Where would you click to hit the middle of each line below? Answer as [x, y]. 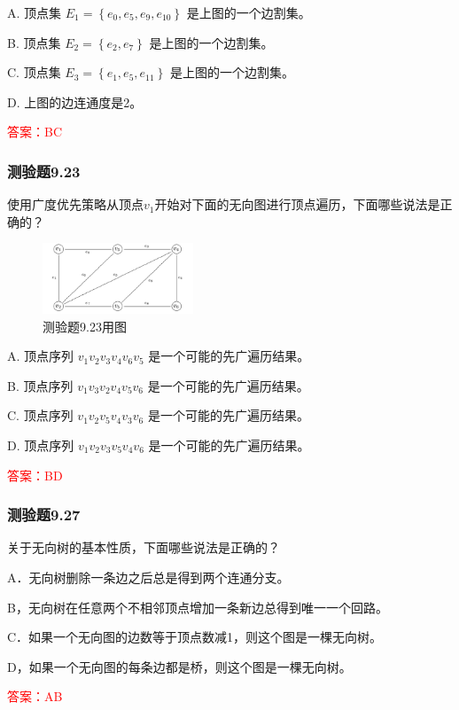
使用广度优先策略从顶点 [75, 204]
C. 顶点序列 [40, 415]
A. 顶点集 [35, 12]
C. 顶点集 [34, 72]
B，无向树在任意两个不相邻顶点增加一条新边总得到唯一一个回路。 [198, 607]
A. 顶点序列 [41, 356]
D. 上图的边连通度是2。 [75, 101]
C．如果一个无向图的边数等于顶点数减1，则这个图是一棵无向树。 [195, 637]
